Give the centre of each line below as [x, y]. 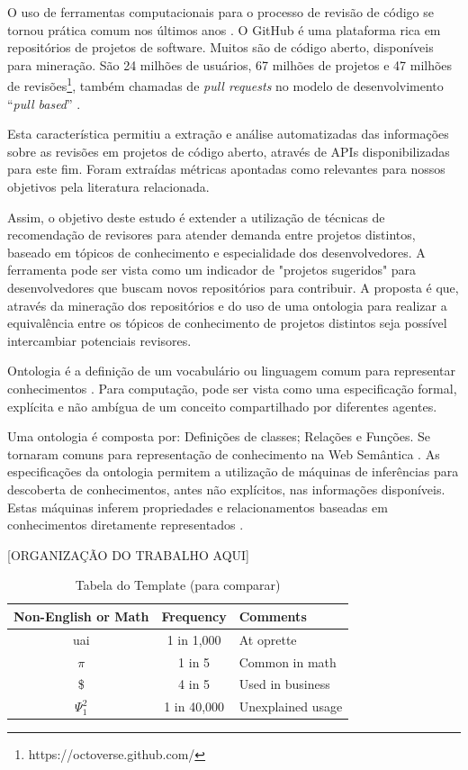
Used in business [284, 684]
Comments [273, 616]
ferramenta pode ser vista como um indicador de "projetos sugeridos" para [212, 270]
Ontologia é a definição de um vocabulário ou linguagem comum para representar [232, 371]
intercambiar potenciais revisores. [99, 340]
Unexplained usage [291, 707]
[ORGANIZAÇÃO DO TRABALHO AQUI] [128, 554]
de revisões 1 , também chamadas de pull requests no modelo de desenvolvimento [225, 85]
